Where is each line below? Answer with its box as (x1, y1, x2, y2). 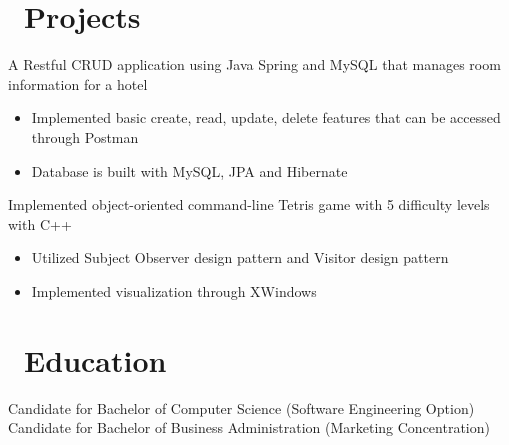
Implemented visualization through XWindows (31, 280, 317, 301)
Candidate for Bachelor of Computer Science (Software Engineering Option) (8, 397, 475, 418)
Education (24, 339, 167, 380)
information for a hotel (8, 73, 148, 94)
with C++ (8, 213, 72, 234)
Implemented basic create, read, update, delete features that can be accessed (31, 107, 501, 128)
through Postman (31, 126, 139, 147)
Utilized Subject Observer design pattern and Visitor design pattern (31, 247, 449, 268)
